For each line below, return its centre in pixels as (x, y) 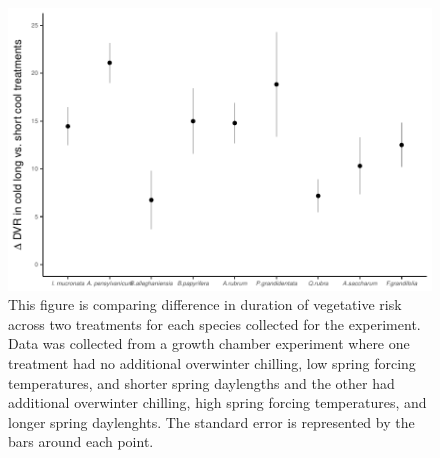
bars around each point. (81, 441)
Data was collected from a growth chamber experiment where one (209, 343)
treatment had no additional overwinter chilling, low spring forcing (212, 363)
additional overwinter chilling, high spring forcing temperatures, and (217, 402)
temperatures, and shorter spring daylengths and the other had (201, 382)
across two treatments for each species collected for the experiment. (214, 323)
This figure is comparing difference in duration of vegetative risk (205, 304)
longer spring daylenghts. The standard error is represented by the (211, 421)
